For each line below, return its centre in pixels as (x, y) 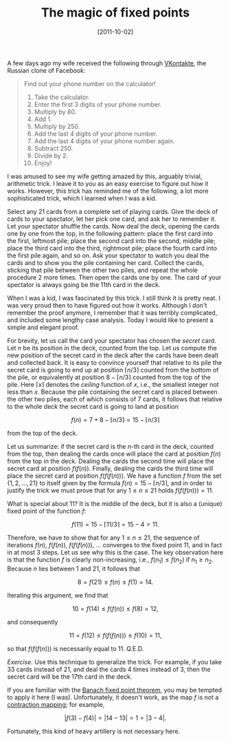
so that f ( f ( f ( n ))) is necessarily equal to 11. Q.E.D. (76, 648)
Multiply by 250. (57, 126)
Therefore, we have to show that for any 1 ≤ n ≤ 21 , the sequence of (104, 538)
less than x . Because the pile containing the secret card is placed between (112, 392)
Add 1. (43, 119)
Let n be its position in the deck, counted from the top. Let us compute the (112, 348)
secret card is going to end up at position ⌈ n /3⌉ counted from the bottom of (113, 370)
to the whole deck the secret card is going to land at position (93, 406)
